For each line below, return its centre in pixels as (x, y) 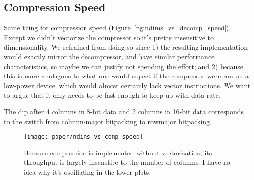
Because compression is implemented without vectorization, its (118, 152)
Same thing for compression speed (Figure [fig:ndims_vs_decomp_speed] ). (118, 28)
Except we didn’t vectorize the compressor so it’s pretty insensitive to (109, 37)
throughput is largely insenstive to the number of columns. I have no (127, 162)
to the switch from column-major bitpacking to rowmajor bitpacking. (108, 121)
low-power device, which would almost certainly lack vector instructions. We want (127, 85)
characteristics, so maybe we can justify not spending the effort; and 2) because (124, 66)
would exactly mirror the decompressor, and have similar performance (109, 56)
